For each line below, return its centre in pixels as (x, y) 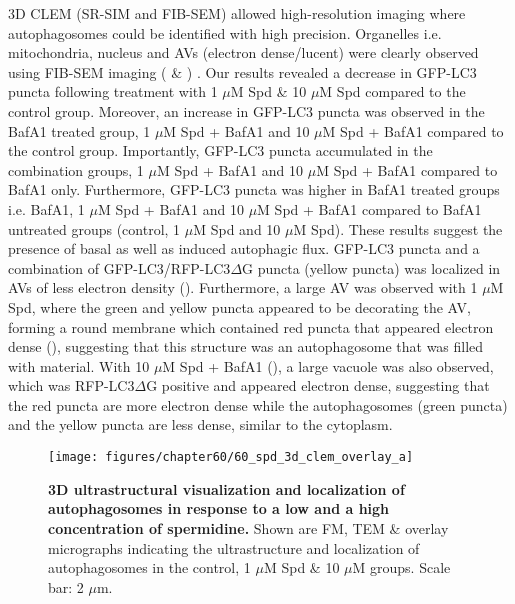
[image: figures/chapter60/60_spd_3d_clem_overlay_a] (231, 457)
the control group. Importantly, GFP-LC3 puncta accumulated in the (220, 150)
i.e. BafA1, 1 (46, 208)
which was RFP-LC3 (71, 385)
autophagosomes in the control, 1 (149, 567)
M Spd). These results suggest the (398, 228)
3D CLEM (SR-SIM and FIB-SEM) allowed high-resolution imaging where (237, 13)
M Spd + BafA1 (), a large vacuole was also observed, (328, 365)
